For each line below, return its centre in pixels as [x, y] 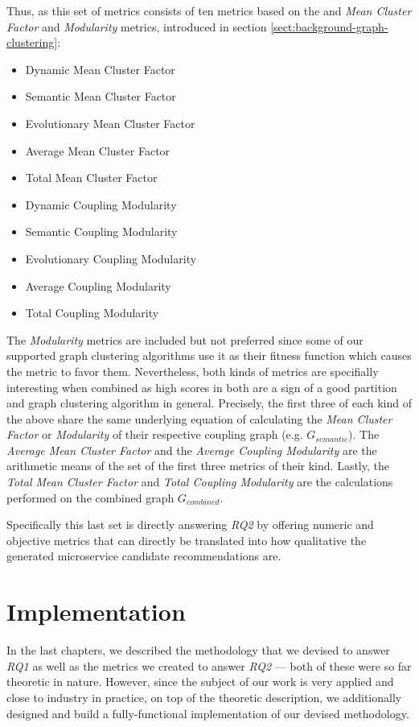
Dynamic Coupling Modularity [101, 204]
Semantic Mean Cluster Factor [101, 96]
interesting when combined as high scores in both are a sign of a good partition [202, 387]
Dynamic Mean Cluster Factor [100, 69]
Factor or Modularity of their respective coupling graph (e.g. [155, 434]
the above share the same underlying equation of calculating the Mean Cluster [199, 418]
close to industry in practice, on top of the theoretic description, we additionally [204, 697]
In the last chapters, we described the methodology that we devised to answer [198, 650]
